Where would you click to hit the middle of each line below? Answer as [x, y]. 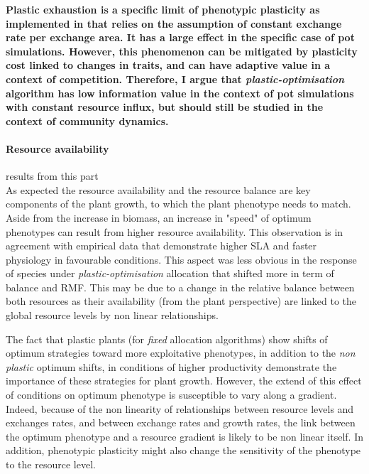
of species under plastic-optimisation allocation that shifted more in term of [170, 273]
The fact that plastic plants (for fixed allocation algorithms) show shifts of [167, 339]
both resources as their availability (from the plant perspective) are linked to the [181, 301]
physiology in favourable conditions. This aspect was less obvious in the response [181, 259]
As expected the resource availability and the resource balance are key [158, 189]
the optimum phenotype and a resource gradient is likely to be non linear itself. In [185, 436]
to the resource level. [51, 464]
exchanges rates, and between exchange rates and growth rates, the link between [181, 422]
